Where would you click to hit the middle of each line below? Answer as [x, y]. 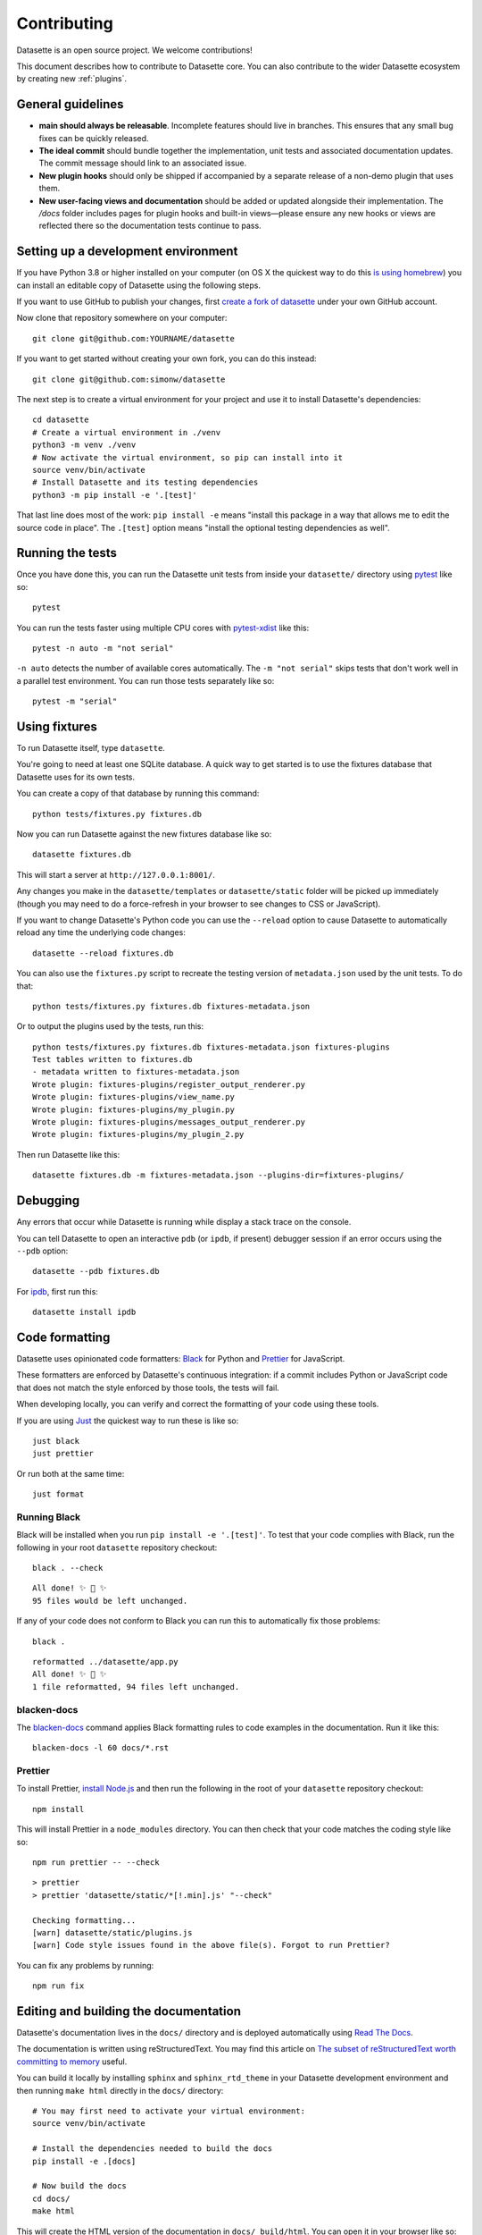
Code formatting [63, 1337]
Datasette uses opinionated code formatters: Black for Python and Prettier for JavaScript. [181, 1358]
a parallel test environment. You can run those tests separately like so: [145, 680]
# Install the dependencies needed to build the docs [152, 2149]
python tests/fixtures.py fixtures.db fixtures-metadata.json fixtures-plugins [211, 1047]
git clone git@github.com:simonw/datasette [129, 379]
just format [58, 1494]
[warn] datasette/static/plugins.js [112, 1932]
